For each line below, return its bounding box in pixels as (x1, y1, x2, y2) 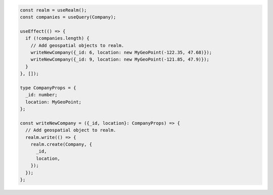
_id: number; (25, 92, 58, 98)
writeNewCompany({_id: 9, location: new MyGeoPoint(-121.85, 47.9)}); (30, 57, 210, 63)
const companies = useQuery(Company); (20, 14, 116, 20)
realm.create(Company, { (30, 141, 93, 148)
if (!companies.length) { (25, 35, 89, 41)
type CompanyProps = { (20, 85, 76, 90)
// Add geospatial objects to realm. (30, 42, 124, 48)
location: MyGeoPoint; (25, 99, 82, 105)
